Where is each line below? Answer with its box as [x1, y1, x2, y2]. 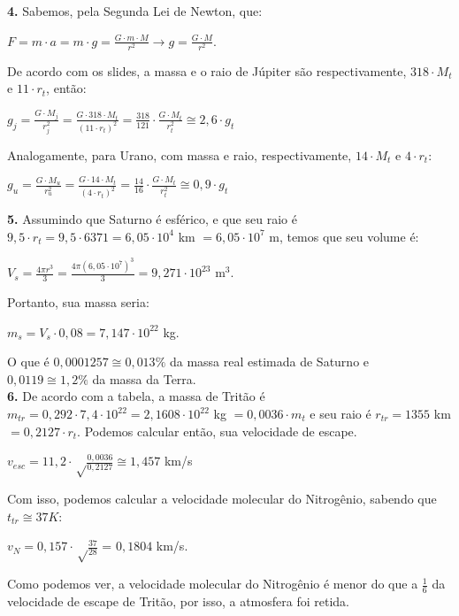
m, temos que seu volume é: [269, 227, 419, 245]
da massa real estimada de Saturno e [169, 352, 370, 371]
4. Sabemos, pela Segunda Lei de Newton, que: [7, 2, 263, 19]
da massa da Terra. [92, 369, 196, 388]
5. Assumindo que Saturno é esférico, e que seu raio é [7, 210, 297, 228]
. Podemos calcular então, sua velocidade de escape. [77, 421, 357, 440]
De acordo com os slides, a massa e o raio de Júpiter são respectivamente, [7, 61, 407, 80]
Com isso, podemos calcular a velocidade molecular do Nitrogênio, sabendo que [7, 489, 437, 508]
